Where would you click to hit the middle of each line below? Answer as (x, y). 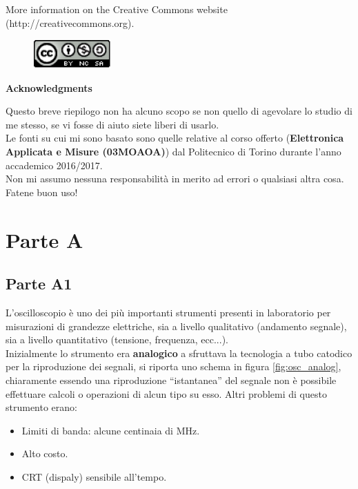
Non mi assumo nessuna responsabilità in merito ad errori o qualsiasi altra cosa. (175, 179)
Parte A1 (39, 284)
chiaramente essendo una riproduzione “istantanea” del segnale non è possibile (171, 380)
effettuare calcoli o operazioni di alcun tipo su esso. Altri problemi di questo (166, 393)
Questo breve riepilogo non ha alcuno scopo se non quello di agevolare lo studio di (179, 111)
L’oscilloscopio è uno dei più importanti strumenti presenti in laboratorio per (168, 312)
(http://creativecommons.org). (70, 22)
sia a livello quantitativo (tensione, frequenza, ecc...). (117, 339)
